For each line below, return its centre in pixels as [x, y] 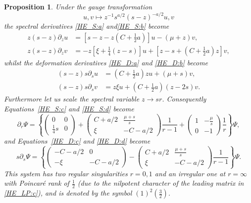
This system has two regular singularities [66, 173]
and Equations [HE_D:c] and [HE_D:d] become [77, 141]
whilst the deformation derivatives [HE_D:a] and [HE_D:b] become [106, 62]
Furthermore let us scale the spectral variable [72, 99]
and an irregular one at [190, 173]
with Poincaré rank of [37, 183]
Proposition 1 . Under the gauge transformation [78, 6]
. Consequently [184, 99]
